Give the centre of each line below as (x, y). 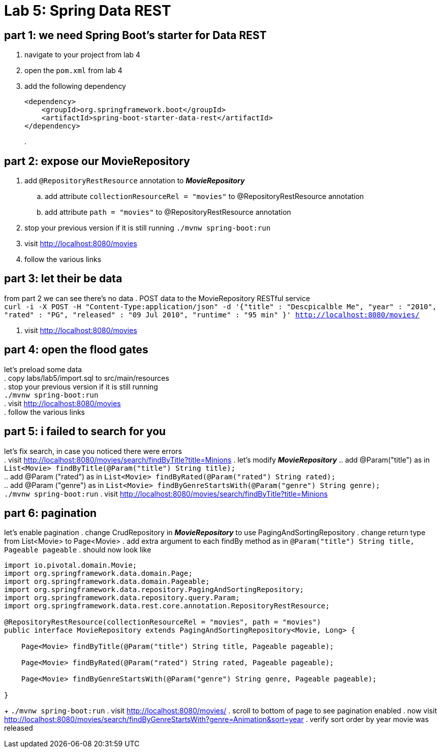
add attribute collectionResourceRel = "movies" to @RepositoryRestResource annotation (204, 197)
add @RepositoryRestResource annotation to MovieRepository (135, 181)
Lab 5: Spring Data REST (88, 11)
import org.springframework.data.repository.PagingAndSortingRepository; (154, 590)
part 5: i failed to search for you (85, 432)
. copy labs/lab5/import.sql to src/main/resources (87, 378)
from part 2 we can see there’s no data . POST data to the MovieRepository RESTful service (157, 298)
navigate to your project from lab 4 (83, 55)
